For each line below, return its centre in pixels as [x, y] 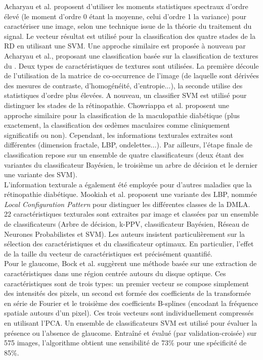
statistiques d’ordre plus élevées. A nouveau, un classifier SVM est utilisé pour [125, 95]
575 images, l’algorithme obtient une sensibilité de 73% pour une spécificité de [125, 343]
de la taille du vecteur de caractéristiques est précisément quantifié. [108, 253]
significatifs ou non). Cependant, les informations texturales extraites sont [119, 135]
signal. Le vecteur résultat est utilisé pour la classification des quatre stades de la [130, 36]
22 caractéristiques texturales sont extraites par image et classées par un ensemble [131, 214]
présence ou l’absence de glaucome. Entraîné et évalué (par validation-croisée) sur [130, 332]
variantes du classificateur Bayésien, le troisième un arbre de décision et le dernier [131, 164]
